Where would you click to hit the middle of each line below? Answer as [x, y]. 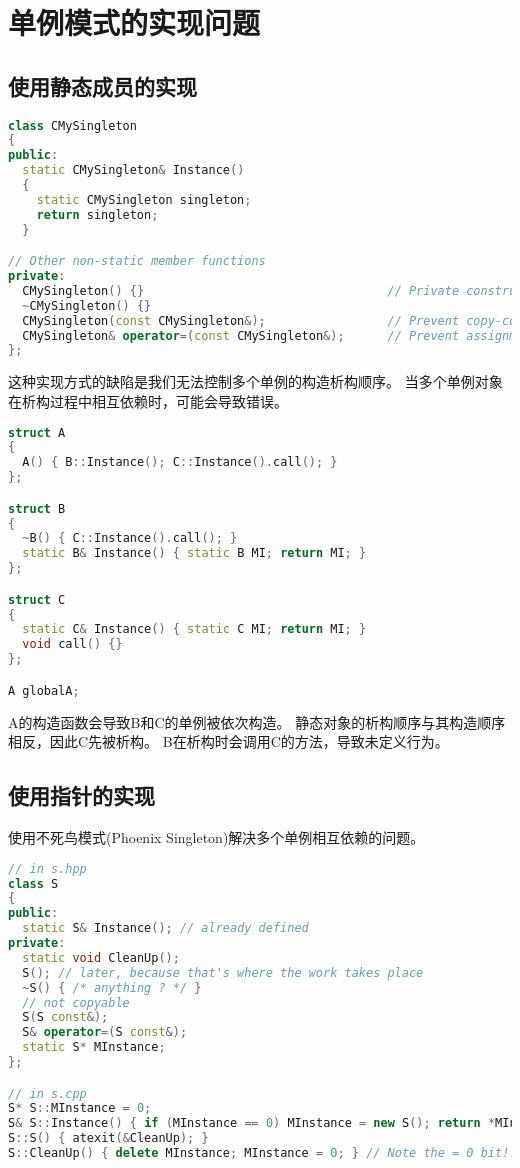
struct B [37, 508]
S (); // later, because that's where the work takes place [223, 972]
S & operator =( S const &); [105, 1032]
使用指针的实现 [81, 795]
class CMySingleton [72, 125]
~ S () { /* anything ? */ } [112, 987]
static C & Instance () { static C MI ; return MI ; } [194, 629]
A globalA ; [44, 690]
